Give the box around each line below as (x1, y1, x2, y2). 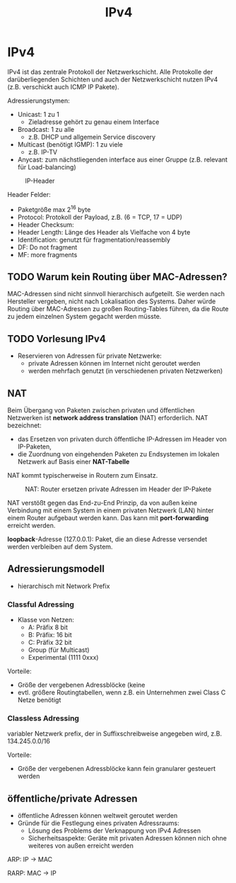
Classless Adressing (7, 714, 80, 724)
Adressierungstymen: (7, 96, 71, 105)
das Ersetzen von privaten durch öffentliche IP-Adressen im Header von (17, 435, 228, 444)
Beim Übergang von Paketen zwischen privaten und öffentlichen (7, 406, 195, 415)
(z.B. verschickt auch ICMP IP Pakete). (7, 82, 119, 91)
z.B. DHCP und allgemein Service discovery (28, 133, 156, 141)
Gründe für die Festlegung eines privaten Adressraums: (17, 819, 179, 828)
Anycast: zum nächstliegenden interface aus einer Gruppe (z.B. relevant (17, 155, 228, 164)
